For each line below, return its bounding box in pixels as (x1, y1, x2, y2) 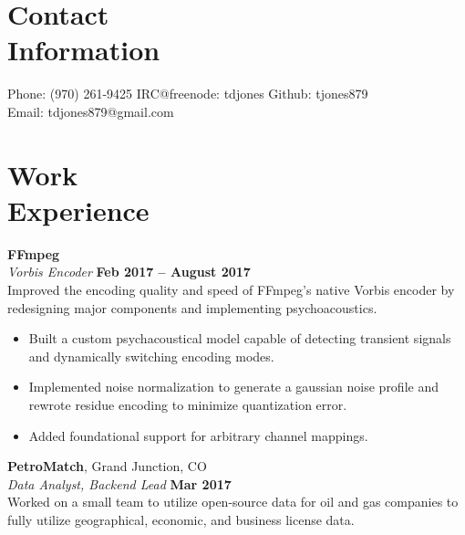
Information (7, 31, 160, 68)
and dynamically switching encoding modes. (28, 346, 274, 365)
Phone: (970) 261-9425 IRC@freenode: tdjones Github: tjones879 (7, 84, 368, 103)
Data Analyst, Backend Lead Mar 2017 (7, 474, 232, 493)
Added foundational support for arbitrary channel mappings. (28, 425, 368, 445)
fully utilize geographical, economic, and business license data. (7, 509, 355, 529)
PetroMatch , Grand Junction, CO (7, 456, 207, 476)
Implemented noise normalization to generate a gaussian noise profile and (28, 377, 439, 396)
